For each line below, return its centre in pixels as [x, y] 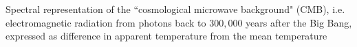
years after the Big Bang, [299, 22]
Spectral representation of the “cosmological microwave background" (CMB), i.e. [175, 9]
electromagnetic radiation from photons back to [106, 22]
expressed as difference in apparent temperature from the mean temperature [166, 36]
